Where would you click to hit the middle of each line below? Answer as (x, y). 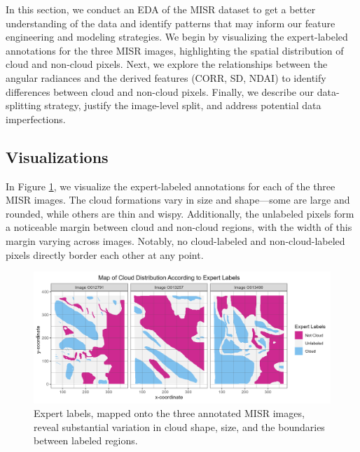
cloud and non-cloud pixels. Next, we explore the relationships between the (167, 64)
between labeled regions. (86, 440)
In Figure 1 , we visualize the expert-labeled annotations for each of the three (171, 186)
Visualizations (57, 156)
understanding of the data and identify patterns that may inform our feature (171, 23)
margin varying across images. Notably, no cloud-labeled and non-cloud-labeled (175, 240)
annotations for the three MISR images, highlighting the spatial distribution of (175, 50)
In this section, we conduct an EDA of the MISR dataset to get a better (161, 9)
